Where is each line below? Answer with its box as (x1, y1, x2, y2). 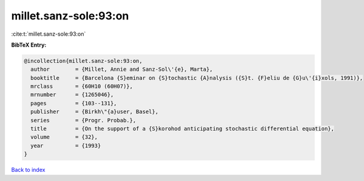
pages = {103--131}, (30, 100, 118, 107)
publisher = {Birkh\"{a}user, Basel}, (30, 108, 159, 115)
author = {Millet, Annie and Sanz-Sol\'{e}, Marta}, (30, 66, 213, 73)
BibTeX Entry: (11, 41, 47, 48)
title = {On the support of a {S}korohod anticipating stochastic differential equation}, (30, 125, 335, 133)
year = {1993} (30, 142, 101, 149)
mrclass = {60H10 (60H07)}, (30, 83, 133, 90)
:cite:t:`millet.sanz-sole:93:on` (11, 30, 86, 38)
